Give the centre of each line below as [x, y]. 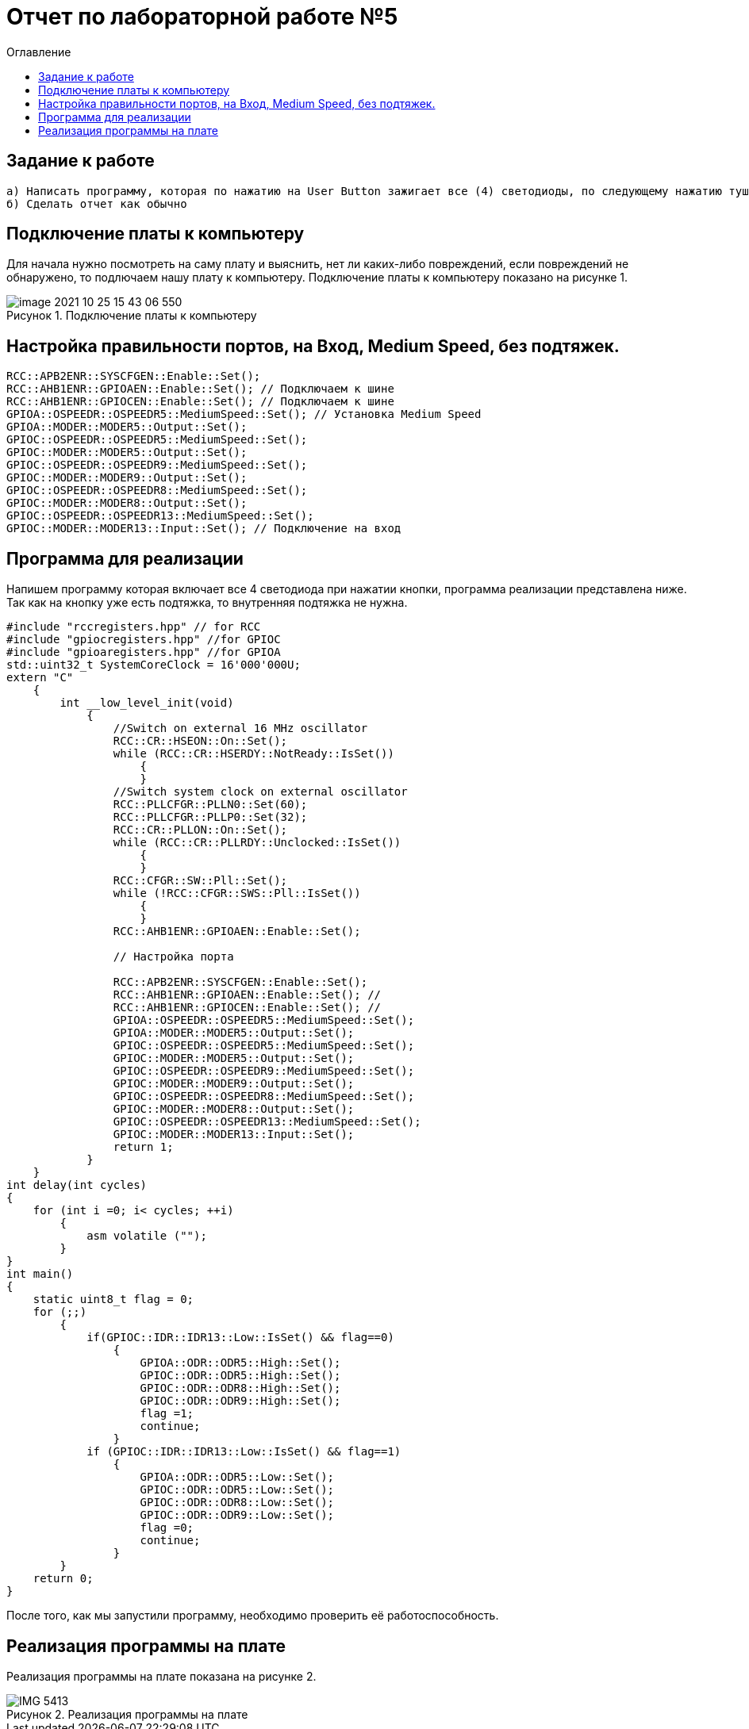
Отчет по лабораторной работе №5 [202, 17]
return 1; [143, 1147]
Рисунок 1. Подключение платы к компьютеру [132, 316]
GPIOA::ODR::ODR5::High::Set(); [240, 1363]
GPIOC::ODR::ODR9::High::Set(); [240, 1401]
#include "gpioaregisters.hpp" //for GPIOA [144, 652]
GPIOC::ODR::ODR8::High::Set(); [240, 1388]
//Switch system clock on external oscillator [260, 792]
